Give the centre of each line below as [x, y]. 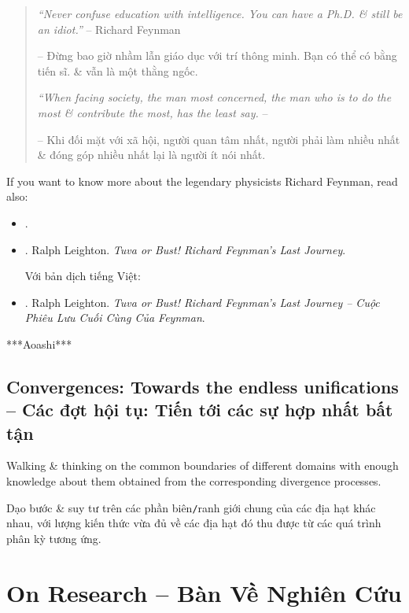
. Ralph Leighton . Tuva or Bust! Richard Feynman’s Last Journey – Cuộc [202, 302]
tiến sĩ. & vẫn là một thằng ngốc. [118, 70]
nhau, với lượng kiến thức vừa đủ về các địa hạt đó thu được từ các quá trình [194, 523]
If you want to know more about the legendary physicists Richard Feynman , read [202, 181]
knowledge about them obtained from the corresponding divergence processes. [194, 481]
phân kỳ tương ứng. [54, 538]
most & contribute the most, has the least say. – [153, 112]
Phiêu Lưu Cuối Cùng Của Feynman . [115, 318]
